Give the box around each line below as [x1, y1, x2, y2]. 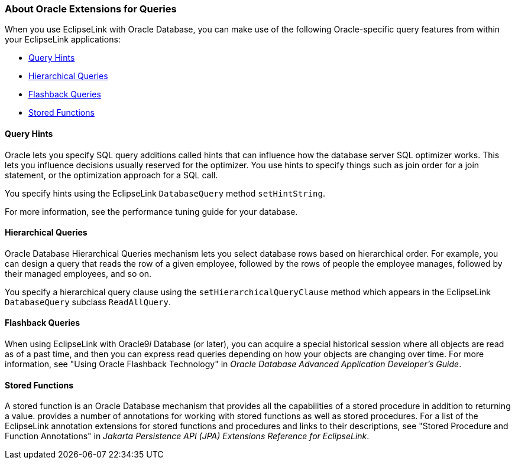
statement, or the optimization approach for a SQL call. [5, 169, 218, 180]
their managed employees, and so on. [5, 268, 151, 279]
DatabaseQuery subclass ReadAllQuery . [5, 296, 171, 307]
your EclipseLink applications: [5, 34, 121, 45]
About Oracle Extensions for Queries [5, 3, 177, 15]
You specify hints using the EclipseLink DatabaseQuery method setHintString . [5, 188, 325, 198]
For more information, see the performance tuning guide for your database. [5, 206, 298, 217]
